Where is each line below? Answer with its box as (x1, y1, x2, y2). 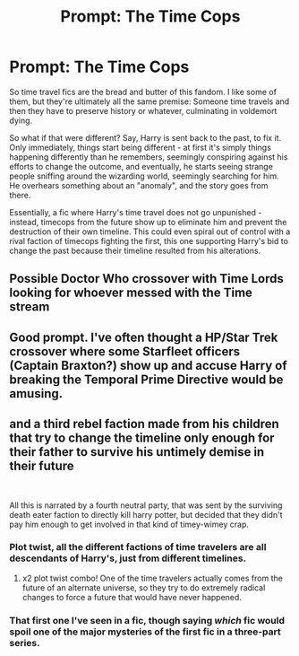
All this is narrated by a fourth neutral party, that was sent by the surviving (9, 500, 283, 511)
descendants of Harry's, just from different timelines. (9, 552, 247, 564)
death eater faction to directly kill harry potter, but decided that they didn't (9, 509, 284, 520)
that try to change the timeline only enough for (9, 431, 275, 446)
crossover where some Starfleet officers (9, 344, 240, 359)
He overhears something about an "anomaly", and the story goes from (9, 179, 269, 190)
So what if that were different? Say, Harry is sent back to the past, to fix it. (9, 132, 282, 143)
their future (9, 459, 74, 474)
